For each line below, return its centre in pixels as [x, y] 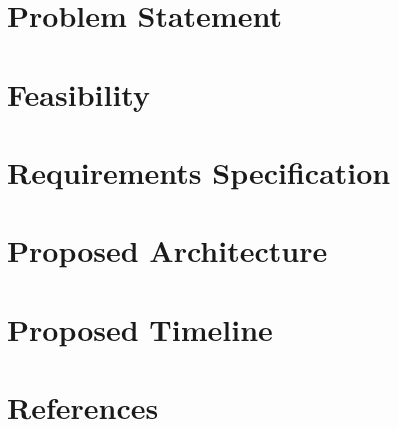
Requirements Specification [199, 171]
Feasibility [78, 93]
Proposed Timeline [140, 328]
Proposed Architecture [167, 250]
